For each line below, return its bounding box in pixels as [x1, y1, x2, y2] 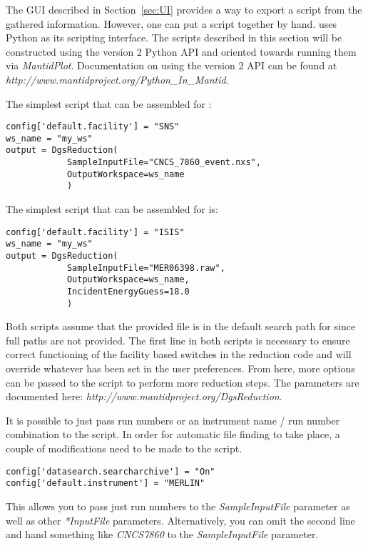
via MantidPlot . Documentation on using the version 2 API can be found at [6, 58, 337, 73]
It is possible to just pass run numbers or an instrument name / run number [6, 412, 340, 427]
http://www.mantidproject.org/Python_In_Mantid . [6, 71, 229, 86]
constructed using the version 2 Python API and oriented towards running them [6, 44, 357, 59]
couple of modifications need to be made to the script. [6, 441, 242, 456]
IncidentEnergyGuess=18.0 [66, 286, 190, 297]
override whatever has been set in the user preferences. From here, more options [6, 361, 355, 376]
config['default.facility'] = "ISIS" [6, 227, 185, 237]
